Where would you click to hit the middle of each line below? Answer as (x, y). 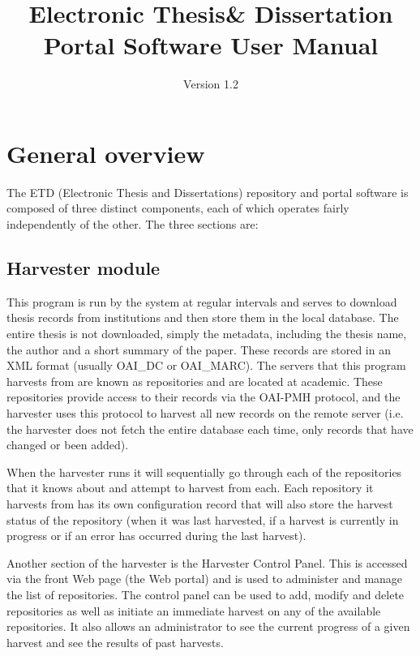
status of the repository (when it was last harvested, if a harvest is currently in (203, 519)
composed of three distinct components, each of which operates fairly (178, 208)
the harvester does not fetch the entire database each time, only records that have (210, 429)
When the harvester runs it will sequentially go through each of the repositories (204, 472)
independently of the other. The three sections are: (133, 224)
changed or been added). (68, 445)
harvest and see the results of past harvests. (115, 642)
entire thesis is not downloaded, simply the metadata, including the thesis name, (207, 334)
